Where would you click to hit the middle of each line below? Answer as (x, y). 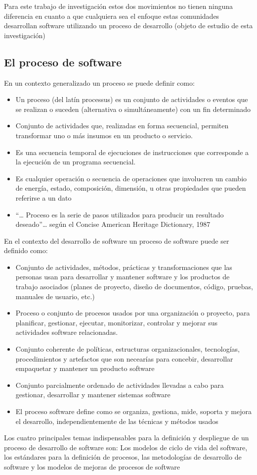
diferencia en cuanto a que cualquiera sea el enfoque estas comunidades (112, 16)
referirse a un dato (43, 197)
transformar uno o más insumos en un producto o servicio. (104, 135)
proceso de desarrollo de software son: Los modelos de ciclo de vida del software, (126, 447)
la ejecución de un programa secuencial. (76, 162)
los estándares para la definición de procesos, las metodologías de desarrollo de (123, 457)
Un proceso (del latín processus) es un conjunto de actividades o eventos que (132, 99)
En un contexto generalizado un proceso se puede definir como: (99, 82)
